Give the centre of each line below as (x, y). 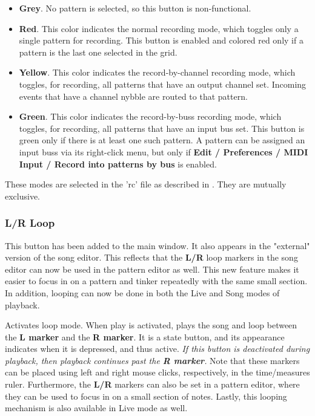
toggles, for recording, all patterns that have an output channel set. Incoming (163, 84)
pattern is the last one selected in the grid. (98, 52)
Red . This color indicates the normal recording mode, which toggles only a (159, 28)
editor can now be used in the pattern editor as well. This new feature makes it (152, 269)
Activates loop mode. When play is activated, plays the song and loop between (151, 325)
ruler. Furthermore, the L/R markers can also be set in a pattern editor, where (152, 384)
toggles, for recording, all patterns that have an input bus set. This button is (162, 128)
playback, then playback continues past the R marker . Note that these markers (152, 360)
